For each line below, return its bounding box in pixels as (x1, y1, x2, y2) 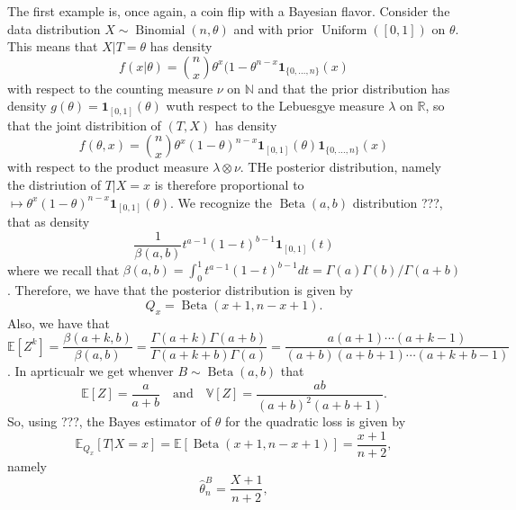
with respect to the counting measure (7, 78, 213, 97)
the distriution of (7, 175, 101, 194)
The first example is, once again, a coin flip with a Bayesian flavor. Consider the (7, 2, 450, 20)
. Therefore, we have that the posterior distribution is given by (7, 281, 353, 300)
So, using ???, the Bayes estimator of (7, 412, 211, 431)
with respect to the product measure (7, 157, 209, 176)
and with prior (233, 19, 314, 38)
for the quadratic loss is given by (224, 412, 406, 431)
